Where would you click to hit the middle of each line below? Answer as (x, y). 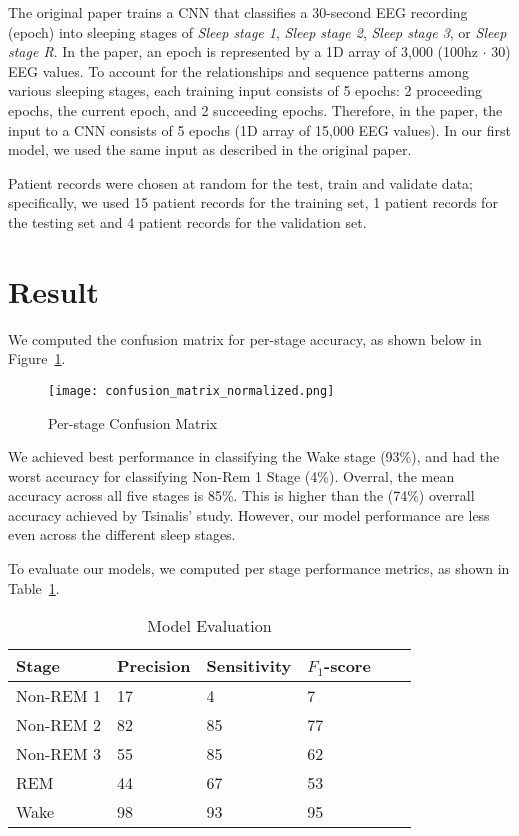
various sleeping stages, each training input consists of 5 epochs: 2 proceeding (245, 90)
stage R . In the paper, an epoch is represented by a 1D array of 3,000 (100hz (243, 51)
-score (347, 666)
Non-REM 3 (58, 754)
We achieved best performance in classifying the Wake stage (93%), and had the (254, 456)
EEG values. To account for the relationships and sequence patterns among (239, 70)
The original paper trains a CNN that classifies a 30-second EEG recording (238, 12)
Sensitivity (249, 666)
